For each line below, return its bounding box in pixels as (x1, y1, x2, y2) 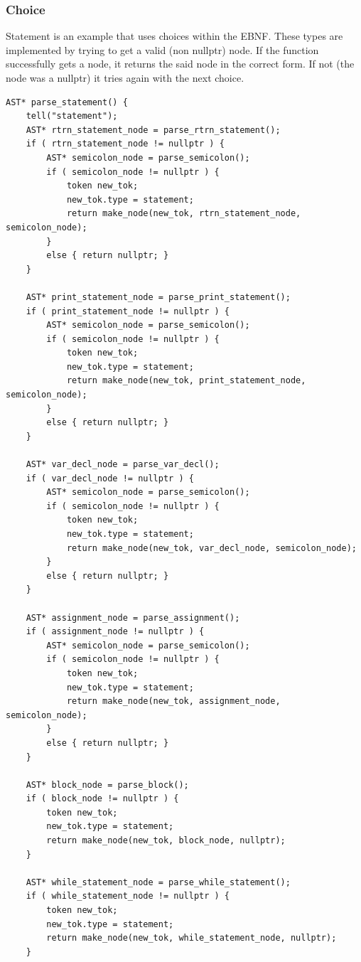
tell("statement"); (26, 111, 118, 122)
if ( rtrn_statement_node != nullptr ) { (26, 139, 225, 149)
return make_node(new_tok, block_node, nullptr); (46, 835, 286, 846)
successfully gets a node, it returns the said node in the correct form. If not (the (6, 56, 355, 71)
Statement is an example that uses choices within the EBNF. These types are (6, 28, 343, 43)
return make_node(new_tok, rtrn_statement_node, (66, 208, 301, 219)
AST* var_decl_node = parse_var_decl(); (26, 459, 220, 470)
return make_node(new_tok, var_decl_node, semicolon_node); (66, 543, 357, 553)
